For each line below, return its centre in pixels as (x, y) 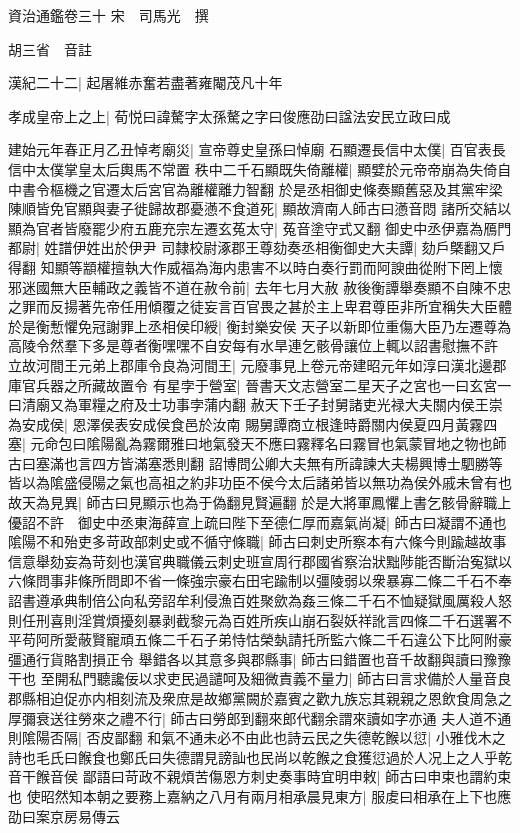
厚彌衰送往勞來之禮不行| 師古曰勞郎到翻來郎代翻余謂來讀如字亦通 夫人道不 (253, 717)
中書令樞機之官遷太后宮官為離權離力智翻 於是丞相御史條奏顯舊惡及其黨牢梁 (255, 188)
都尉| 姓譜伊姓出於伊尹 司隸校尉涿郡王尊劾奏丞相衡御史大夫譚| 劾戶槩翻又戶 (257, 247)
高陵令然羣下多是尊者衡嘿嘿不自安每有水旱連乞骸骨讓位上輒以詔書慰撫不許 (253, 345)
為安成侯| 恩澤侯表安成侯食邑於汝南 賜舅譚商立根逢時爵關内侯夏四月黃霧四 (253, 423)
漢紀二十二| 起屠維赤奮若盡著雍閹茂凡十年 (145, 82)
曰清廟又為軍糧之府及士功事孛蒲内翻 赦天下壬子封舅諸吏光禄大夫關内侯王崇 (255, 404)
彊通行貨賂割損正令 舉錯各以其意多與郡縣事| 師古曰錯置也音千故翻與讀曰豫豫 (260, 658)
